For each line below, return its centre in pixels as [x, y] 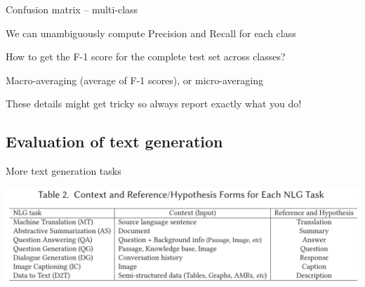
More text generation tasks [64, 171]
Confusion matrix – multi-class [72, 9]
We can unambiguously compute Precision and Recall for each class [151, 33]
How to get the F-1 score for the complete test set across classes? [146, 56]
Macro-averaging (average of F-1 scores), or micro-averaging [134, 80]
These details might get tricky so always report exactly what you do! [154, 104]
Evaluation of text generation [114, 141]
